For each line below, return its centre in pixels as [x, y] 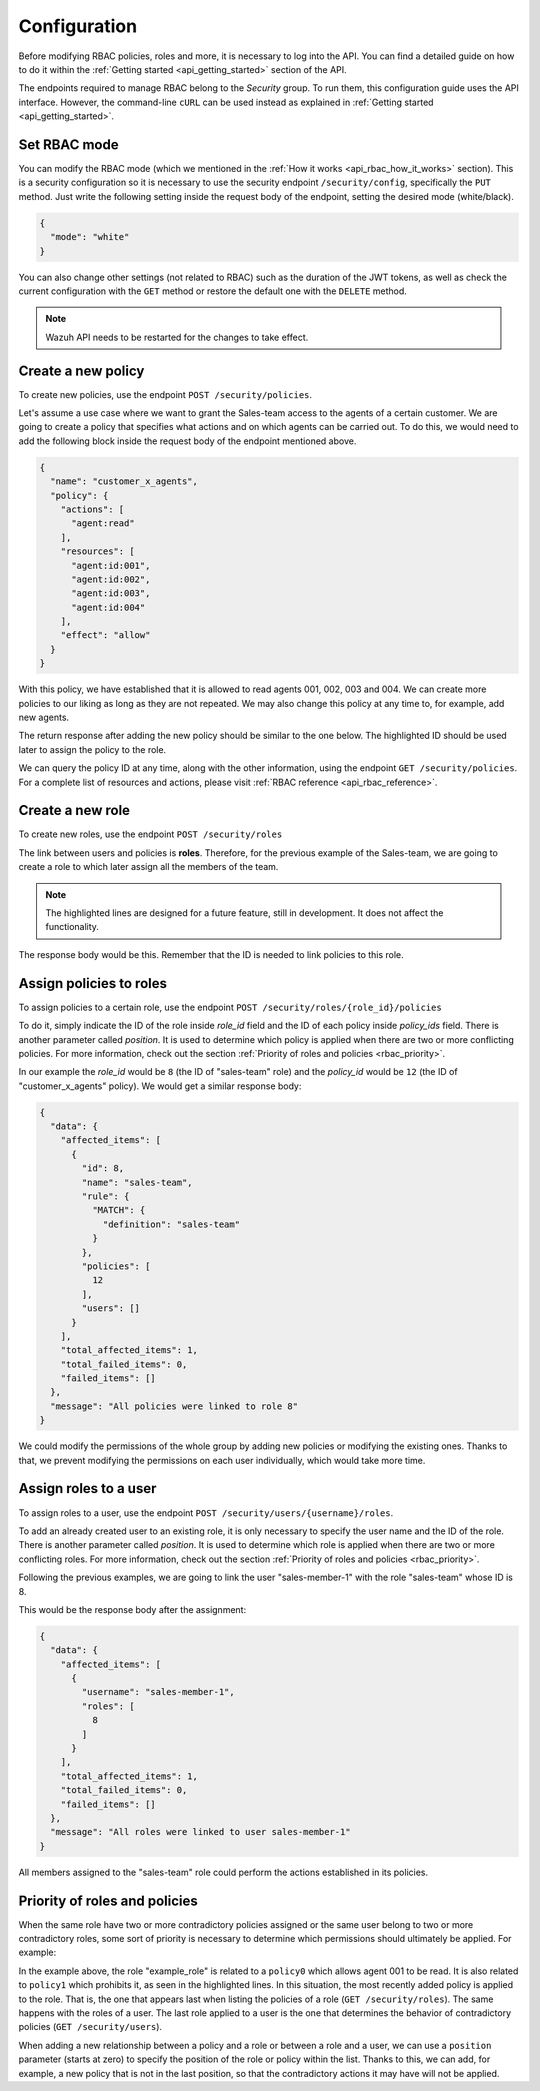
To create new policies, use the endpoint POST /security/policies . [165, 394]
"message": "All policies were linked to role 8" [174, 1406]
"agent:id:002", [111, 579]
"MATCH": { [118, 1210]
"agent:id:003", [111, 593]
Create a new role [74, 810]
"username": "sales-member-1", [158, 1692]
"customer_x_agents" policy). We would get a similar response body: [160, 1086]
